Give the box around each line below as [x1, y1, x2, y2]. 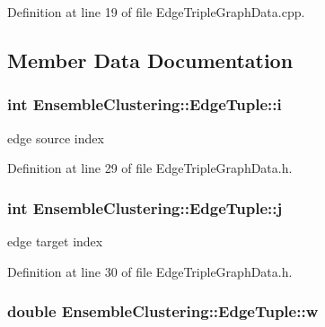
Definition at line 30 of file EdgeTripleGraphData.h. [7, 262, 293, 280]
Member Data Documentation [7, 46, 294, 73]
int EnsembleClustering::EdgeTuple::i [7, 93, 282, 116]
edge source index [7, 128, 104, 147]
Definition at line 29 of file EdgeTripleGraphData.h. [7, 159, 293, 177]
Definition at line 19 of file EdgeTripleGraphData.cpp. [7, 3, 305, 21]
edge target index [7, 232, 103, 250]
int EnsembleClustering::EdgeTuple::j [7, 196, 283, 219]
